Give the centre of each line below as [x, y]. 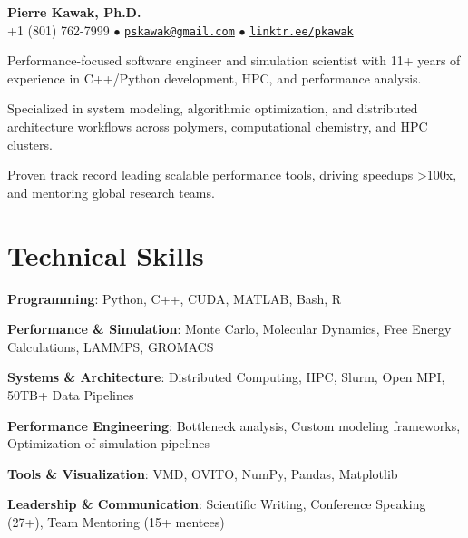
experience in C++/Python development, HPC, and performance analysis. [214, 78]
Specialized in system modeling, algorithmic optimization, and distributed [213, 108]
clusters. [30, 144]
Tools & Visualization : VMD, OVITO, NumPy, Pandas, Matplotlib [203, 473]
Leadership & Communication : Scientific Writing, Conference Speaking [217, 504]
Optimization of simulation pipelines [109, 443]
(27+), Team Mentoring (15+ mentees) [116, 521]
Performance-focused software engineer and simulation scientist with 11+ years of [234, 60]
